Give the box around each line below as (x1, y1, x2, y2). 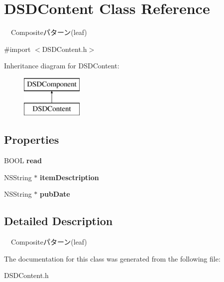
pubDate (40, 189, 70, 199)
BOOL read (4, 155, 42, 166)
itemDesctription (40, 172, 99, 182)
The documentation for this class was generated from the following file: (4, 253, 221, 264)
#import (4, 43, 31, 54)
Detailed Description (4, 213, 113, 229)
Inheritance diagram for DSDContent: (4, 60, 119, 71)
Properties (4, 132, 59, 147)
